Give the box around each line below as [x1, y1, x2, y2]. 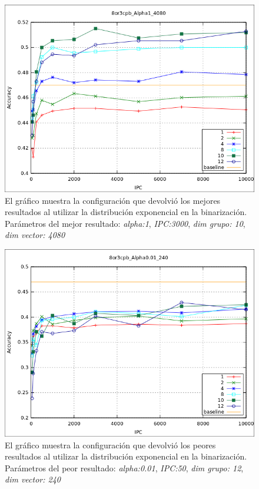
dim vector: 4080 [5, 229, 65, 241]
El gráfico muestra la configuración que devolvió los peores [5, 438, 216, 451]
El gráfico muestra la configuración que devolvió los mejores [5, 194, 221, 206]
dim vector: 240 [5, 473, 61, 485]
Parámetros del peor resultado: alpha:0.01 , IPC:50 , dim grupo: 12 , [5, 461, 244, 474]
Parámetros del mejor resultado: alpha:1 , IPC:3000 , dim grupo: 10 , [5, 217, 245, 229]
